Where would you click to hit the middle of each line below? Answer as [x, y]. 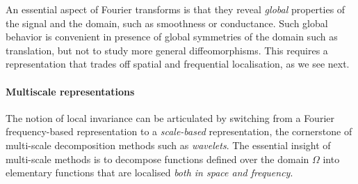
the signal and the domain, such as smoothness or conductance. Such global [167, 23]
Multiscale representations [70, 91]
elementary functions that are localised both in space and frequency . [149, 172]
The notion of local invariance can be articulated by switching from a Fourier [170, 117]
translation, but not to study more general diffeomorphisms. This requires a [167, 50]
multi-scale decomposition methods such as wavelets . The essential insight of [168, 145]
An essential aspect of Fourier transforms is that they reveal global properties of [176, 9]
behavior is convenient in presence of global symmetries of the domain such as [172, 37]
